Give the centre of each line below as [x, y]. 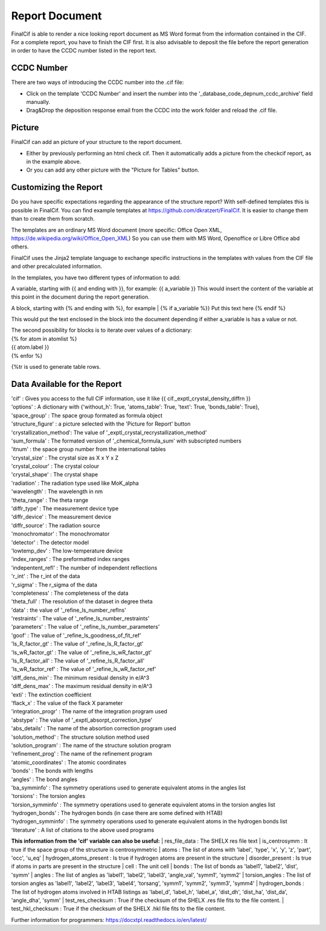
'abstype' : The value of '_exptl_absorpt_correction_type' [82, 720]
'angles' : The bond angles [44, 779]
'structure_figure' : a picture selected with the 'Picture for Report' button [101, 424]
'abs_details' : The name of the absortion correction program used [94, 728]
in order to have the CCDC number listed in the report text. [84, 51]
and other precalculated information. [57, 267]
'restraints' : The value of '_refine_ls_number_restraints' [80, 618]
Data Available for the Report [66, 384]
